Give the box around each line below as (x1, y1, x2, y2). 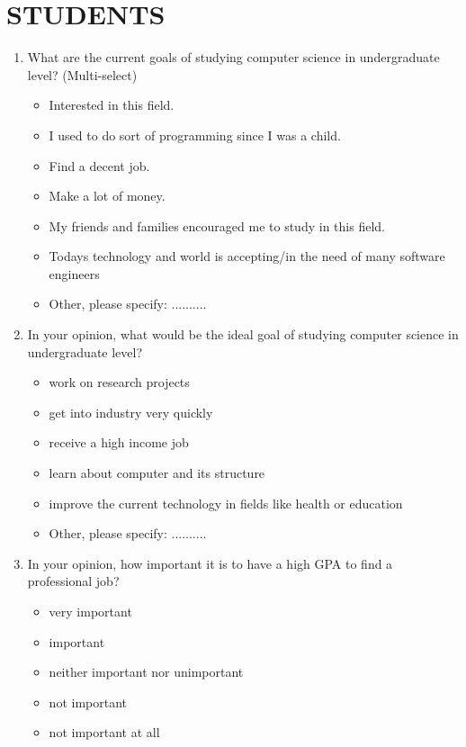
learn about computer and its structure (49, 463, 265, 482)
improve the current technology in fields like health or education (49, 493, 403, 512)
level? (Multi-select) (27, 65, 138, 84)
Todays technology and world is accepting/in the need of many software (49, 247, 445, 265)
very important (49, 602, 132, 620)
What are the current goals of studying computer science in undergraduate (27, 48, 440, 67)
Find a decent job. (49, 156, 150, 175)
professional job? (27, 571, 120, 590)
